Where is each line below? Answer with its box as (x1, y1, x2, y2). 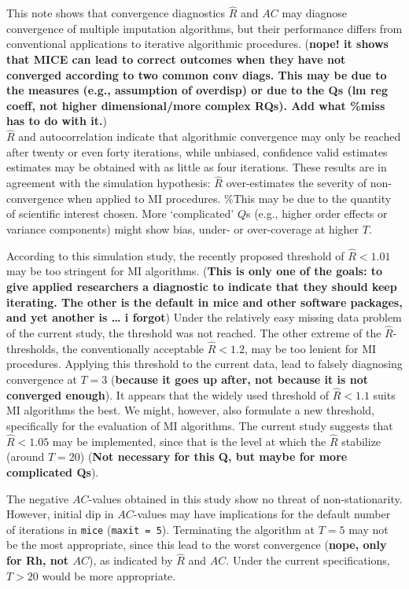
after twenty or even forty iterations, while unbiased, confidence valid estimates (6, 143, 388, 160)
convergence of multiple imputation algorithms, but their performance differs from (6, 20, 403, 36)
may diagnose (282, 5, 347, 21)
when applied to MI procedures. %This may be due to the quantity (67, 190, 392, 206)
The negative (6, 490, 69, 506)
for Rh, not (6, 552, 69, 569)
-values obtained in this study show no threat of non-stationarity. (88, 490, 403, 506)
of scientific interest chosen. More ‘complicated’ (6, 205, 234, 222)
